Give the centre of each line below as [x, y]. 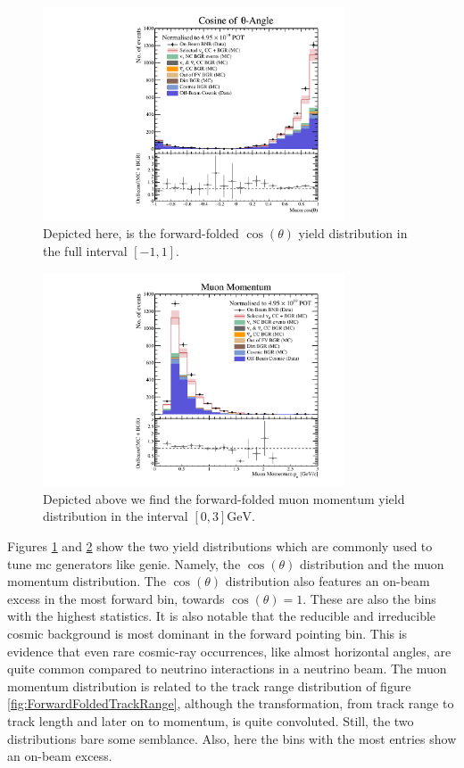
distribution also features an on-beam [327, 581]
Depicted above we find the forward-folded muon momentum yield [224, 498]
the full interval [85, 250]
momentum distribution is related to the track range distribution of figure [209, 685]
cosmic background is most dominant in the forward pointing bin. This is [207, 633]
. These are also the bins [369, 598]
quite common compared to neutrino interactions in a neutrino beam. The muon [227, 669]
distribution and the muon [372, 563]
